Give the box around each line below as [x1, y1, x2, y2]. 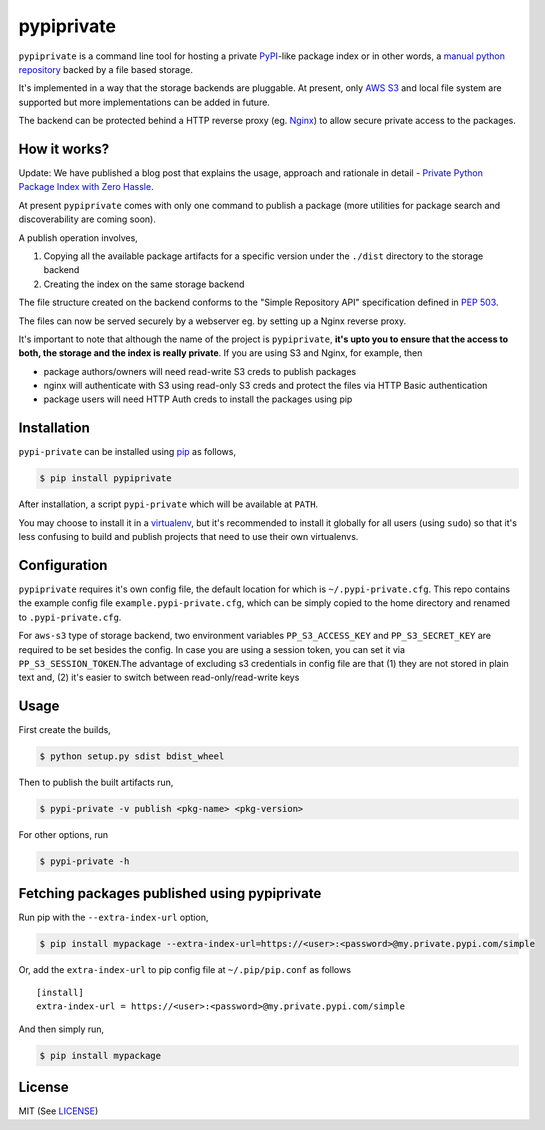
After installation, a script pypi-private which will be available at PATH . [18, 498, 319, 510]
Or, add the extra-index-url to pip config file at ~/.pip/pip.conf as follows [18, 963, 352, 975]
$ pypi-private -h [39, 856, 130, 867]
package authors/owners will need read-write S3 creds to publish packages [43, 365, 357, 377]
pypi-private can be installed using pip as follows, [18, 446, 237, 458]
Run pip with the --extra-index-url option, [18, 911, 209, 923]
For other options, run [18, 829, 109, 841]
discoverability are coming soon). [18, 213, 157, 225]
